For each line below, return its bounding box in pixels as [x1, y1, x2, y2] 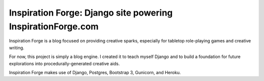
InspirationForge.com [9, 21, 99, 32]
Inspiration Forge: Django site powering [9, 7, 173, 18]
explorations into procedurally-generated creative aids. [9, 61, 120, 66]
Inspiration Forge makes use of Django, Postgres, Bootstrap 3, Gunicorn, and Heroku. [9, 69, 181, 75]
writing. [9, 44, 24, 51]
